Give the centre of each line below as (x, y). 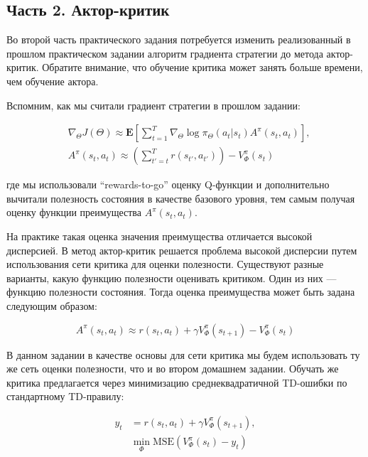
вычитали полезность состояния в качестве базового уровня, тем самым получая (181, 198)
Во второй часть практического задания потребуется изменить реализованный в (179, 39)
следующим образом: (52, 305)
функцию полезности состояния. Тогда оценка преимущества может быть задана (181, 292)
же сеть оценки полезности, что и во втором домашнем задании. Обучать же (173, 369)
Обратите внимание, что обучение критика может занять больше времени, (202, 67)
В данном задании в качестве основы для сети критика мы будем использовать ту (183, 354)
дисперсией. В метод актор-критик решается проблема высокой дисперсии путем (182, 250)
